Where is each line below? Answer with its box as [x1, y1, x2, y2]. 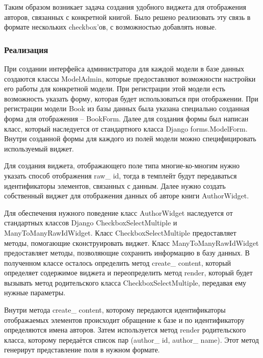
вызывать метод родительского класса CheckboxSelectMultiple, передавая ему [4, 277, 246, 288]
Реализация [4, 43, 48, 56]
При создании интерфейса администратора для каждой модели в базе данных [4, 63, 245, 73]
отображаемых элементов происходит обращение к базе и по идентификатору [4, 314, 245, 325]
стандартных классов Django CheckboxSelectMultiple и [4, 217, 177, 228]
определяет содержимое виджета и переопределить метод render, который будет [4, 267, 253, 278]
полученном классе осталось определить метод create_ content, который [4, 257, 231, 268]
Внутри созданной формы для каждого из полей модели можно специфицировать [4, 133, 256, 144]
